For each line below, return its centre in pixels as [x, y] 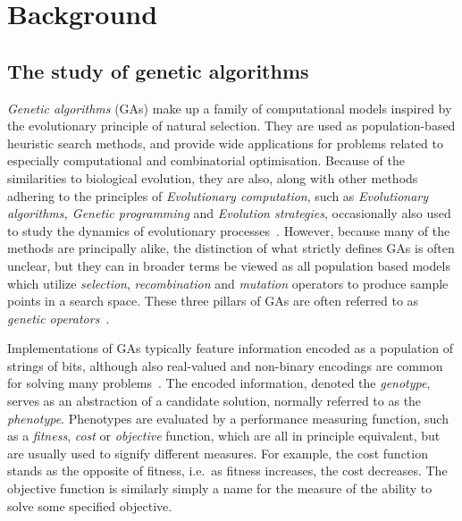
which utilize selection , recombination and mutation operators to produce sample [228, 283]
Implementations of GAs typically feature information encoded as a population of [230, 348]
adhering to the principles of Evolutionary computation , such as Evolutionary [218, 195]
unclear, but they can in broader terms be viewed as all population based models [229, 265]
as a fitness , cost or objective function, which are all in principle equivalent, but [224, 436]
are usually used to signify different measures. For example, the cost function [218, 453]
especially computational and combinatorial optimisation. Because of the [206, 160]
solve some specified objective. [90, 505]
